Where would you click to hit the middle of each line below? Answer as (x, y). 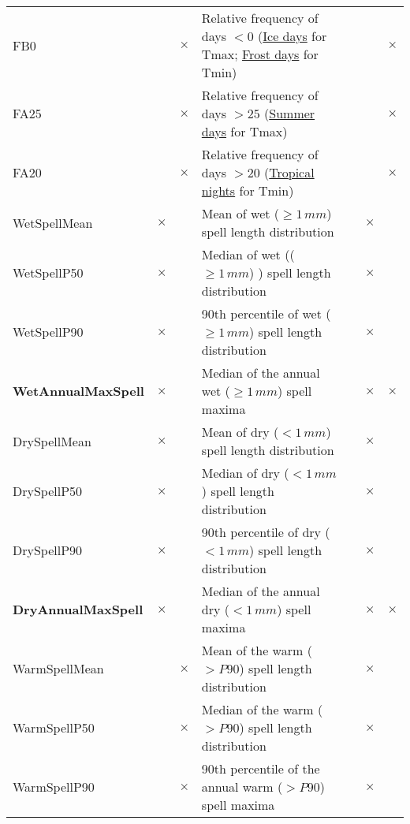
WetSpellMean (53, 222)
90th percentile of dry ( (266, 532)
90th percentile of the (261, 768)
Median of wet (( (248, 254)
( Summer (290, 113)
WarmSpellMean (58, 668)
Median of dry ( (245, 473)
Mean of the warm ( (257, 650)
